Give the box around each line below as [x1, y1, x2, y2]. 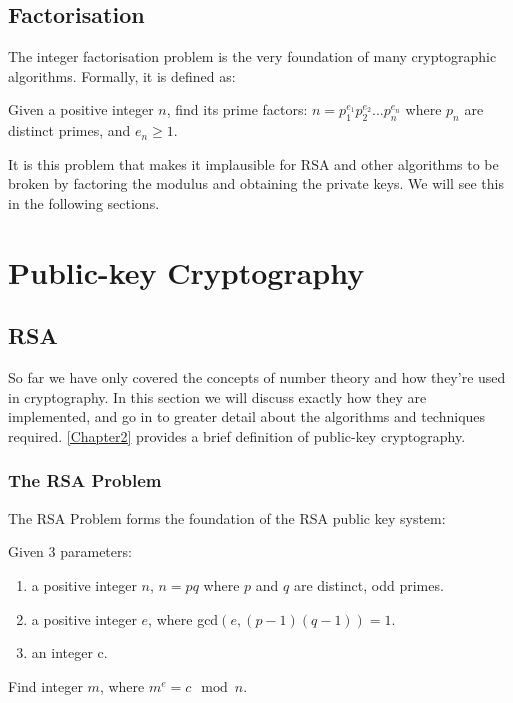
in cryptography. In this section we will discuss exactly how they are [8, 386, 427, 407]
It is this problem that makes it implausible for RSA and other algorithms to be [8, 153, 499, 174]
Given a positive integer [8, 99, 154, 120]
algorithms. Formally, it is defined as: [8, 65, 236, 86]
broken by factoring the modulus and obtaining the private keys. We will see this [8, 173, 504, 194]
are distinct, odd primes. [293, 574, 444, 595]
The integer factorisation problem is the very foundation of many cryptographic [8, 46, 497, 67]
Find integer [8, 675, 83, 696]
